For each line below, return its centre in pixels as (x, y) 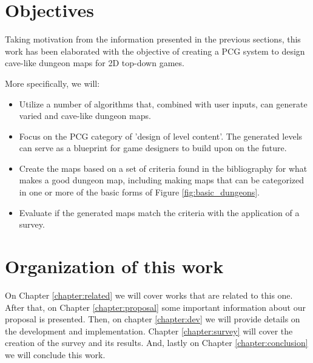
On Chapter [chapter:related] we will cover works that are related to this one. (149, 295)
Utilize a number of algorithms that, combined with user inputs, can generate (163, 103)
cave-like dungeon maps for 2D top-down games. (95, 63)
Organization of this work (114, 266)
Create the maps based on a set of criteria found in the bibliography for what (163, 168)
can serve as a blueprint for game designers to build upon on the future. (153, 148)
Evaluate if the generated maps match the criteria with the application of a (159, 212)
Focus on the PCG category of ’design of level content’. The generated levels (161, 136)
